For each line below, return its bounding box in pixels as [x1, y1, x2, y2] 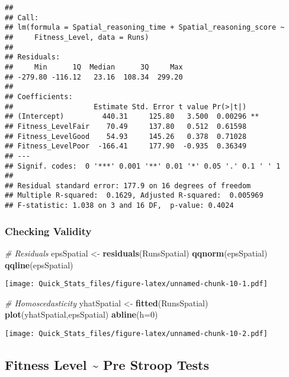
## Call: [5, 13, 39, 22]
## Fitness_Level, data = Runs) [5, 33, 149, 42]
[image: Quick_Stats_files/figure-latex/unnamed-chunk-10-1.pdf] [5, 280, 268, 289]
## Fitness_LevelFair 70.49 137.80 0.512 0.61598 [5, 122, 247, 131]
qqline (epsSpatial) [5, 258, 73, 271]
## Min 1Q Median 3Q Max [5, 62, 183, 71]
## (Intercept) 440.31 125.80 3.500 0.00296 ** [5, 112, 259, 121]
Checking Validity [5, 223, 92, 238]
